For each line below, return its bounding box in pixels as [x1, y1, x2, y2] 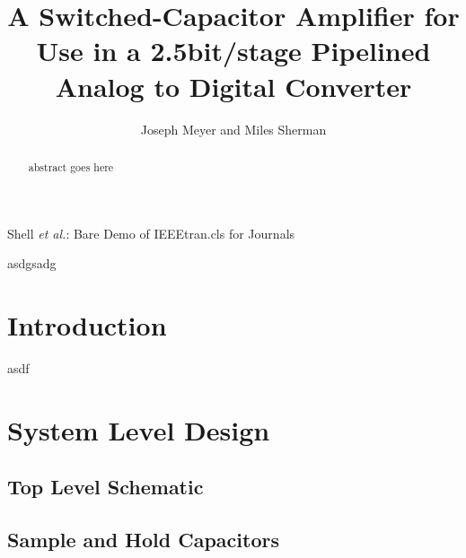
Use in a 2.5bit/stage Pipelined [36, 32, 431, 69]
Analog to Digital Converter [55, 67, 412, 104]
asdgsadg [7, 254, 57, 273]
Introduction [7, 306, 167, 343]
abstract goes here [28, 159, 114, 174]
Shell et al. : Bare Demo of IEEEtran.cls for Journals [7, 223, 295, 242]
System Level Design [7, 411, 270, 448]
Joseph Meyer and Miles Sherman [140, 119, 327, 138]
